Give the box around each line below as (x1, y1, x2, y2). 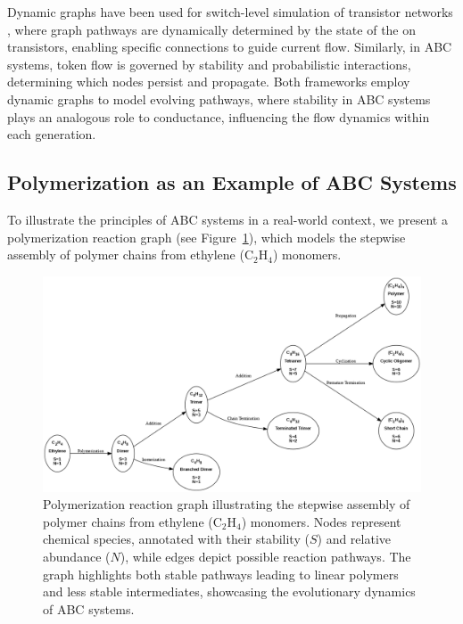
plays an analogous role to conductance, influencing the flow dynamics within (7, 107, 430, 126)
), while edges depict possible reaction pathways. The (120, 546, 411, 565)
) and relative (317, 530, 392, 548)
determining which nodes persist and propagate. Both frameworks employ (7, 72, 410, 91)
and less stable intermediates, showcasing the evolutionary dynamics (43, 582, 416, 601)
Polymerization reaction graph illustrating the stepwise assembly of (43, 495, 410, 513)
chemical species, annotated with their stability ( (43, 530, 310, 548)
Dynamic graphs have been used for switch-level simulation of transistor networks (7, 3, 453, 21)
